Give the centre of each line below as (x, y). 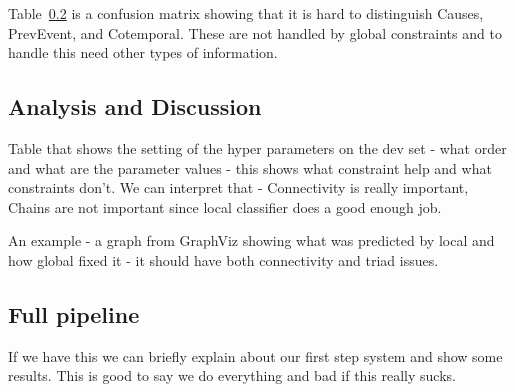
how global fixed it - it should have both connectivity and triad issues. (223, 259)
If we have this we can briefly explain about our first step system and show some (255, 355)
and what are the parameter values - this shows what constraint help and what (250, 167)
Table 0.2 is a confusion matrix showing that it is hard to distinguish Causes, (246, 13)
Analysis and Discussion (135, 106)
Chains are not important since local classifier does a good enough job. (225, 206)
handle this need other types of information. (143, 52)
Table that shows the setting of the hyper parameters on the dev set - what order (257, 147)
